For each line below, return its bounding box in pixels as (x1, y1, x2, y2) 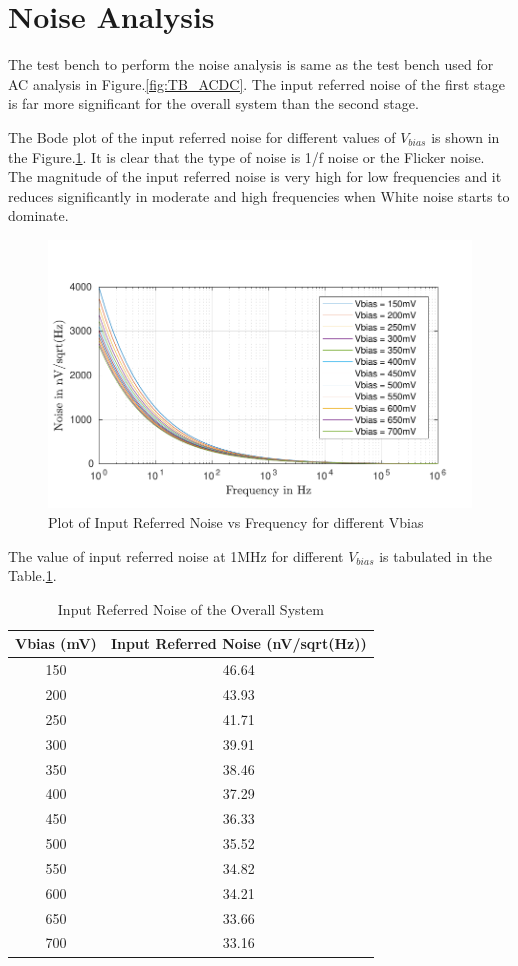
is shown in (431, 126, 500, 147)
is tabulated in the (379, 545, 493, 566)
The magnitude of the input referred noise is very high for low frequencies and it (8, 166, 502, 187)
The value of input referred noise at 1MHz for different (8, 545, 344, 566)
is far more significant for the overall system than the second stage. (8, 93, 419, 114)
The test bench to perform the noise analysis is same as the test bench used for (8, 54, 494, 75)
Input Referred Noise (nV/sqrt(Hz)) (110, 633, 367, 654)
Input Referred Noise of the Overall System (57, 598, 324, 619)
